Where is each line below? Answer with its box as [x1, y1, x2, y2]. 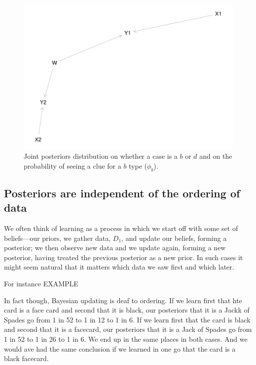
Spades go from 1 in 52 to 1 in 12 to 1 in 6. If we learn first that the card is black [4, 314, 251, 324]
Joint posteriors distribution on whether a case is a [24, 151, 178, 161]
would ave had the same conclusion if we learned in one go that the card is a [4, 343, 236, 354]
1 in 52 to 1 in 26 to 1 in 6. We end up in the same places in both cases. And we [4, 334, 248, 344]
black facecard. [4, 353, 49, 364]
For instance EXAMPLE [4, 278, 78, 289]
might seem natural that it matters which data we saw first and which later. [4, 262, 234, 272]
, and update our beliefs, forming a [121, 232, 227, 243]
